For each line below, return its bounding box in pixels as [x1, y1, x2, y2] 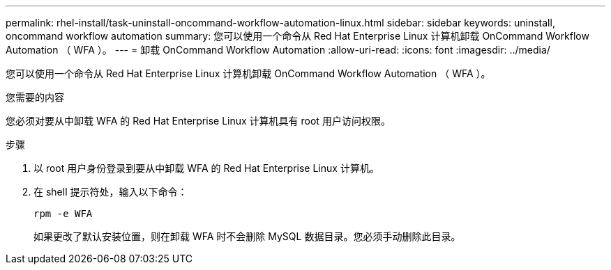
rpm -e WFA [33, 208, 93, 219]
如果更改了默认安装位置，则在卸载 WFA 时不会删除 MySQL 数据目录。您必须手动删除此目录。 [33, 230, 461, 242]
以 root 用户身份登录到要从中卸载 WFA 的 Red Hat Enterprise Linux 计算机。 [33, 162, 379, 174]
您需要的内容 [6, 91, 64, 103]
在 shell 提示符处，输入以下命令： [33, 186, 188, 198]
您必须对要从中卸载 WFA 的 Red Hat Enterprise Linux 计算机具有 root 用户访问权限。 [6, 115, 391, 127]
